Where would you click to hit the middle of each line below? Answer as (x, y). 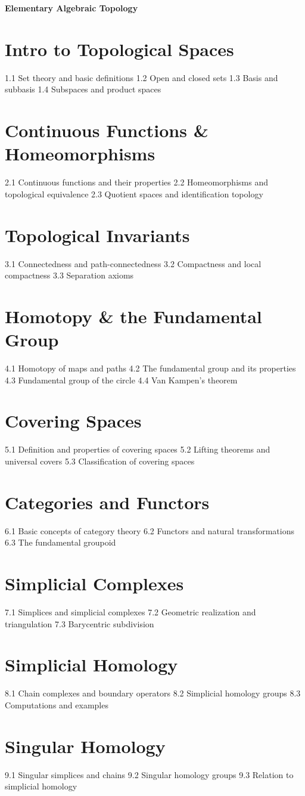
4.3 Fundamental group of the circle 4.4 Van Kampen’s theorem (121, 380)
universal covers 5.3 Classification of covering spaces (100, 461)
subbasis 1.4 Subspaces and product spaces (83, 89)
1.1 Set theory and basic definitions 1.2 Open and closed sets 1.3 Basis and (141, 77)
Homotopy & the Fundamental (133, 316)
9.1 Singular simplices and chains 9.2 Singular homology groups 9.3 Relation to (149, 774)
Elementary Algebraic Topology (71, 8)
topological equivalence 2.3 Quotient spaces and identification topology (134, 193)
